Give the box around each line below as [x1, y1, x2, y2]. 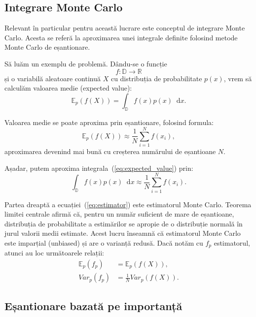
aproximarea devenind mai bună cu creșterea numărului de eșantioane [4, 146, 216, 157]
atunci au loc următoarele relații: [4, 248, 104, 258]
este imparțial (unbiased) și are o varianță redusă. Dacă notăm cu [4, 237, 203, 248]
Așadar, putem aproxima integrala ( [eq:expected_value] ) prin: [4, 162, 193, 173]
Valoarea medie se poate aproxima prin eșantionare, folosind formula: [4, 117, 214, 127]
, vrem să [223, 73, 252, 83]
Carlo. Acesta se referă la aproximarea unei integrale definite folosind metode [4, 32, 238, 42]
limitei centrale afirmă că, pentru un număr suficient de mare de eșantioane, [4, 209, 234, 219]
